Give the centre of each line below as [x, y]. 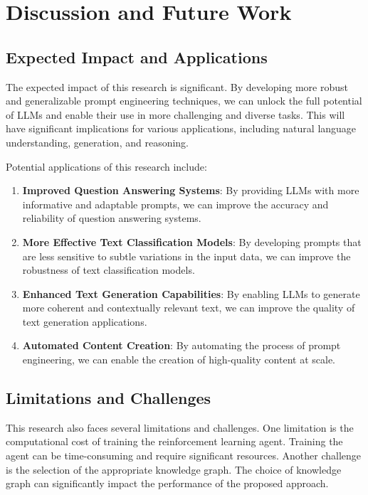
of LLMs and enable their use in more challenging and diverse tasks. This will [175, 114]
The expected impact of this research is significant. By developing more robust [177, 86]
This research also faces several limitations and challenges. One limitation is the [180, 427]
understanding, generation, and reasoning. [97, 142]
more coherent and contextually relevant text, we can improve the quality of [189, 308]
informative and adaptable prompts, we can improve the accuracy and [175, 204]
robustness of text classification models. [109, 270]
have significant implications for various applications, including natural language [181, 128]
